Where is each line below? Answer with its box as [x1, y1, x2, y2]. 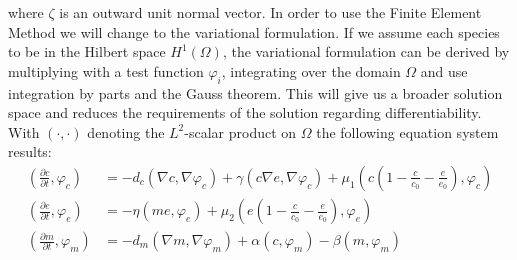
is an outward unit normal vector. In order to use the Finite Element [59, 2, 482, 22]
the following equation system [316, 121, 499, 142]
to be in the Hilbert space [8, 41, 166, 62]
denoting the [87, 121, 165, 142]
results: [8, 141, 52, 162]
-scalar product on [184, 121, 297, 142]
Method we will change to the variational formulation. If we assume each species [8, 21, 500, 42]
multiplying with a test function [8, 60, 204, 81]
